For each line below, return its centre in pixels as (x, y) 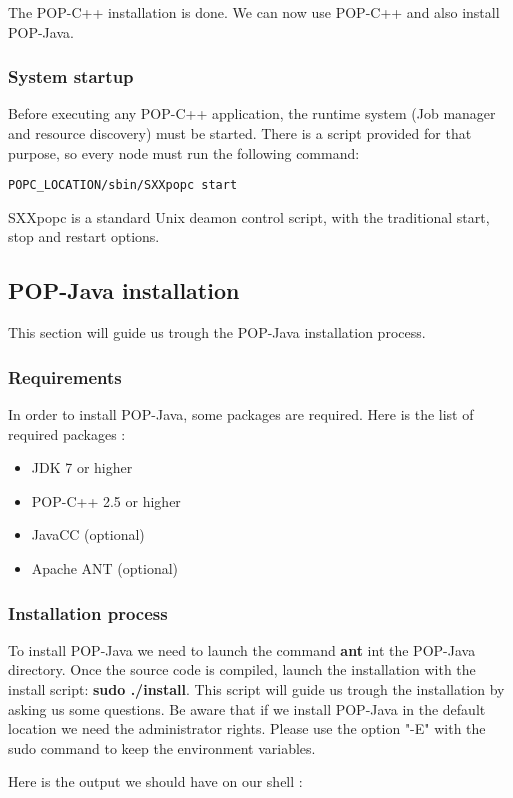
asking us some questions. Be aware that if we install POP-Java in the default (247, 708)
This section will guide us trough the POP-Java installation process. (217, 332)
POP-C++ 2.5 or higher (106, 500)
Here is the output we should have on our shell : (155, 781)
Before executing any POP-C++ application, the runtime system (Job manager (252, 113)
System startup (71, 76)
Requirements (65, 376)
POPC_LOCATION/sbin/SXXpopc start (123, 185)
